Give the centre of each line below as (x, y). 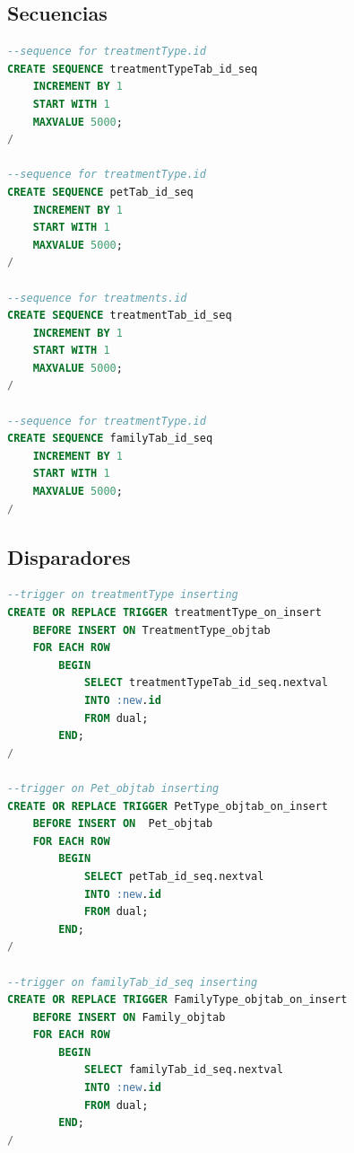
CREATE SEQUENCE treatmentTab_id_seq (120, 316)
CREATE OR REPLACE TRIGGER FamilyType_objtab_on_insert (177, 1000)
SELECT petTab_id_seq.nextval (174, 876)
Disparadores (69, 556)
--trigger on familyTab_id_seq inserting (133, 982)
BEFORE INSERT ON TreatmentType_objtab (151, 630)
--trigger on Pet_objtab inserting (113, 788)
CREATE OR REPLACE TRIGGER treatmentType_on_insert (164, 613)
